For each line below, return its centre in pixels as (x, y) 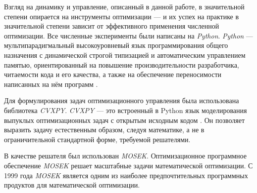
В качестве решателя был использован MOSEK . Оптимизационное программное (126, 156)
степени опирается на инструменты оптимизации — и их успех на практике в (122, 16)
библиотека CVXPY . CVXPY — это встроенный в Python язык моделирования (126, 110)
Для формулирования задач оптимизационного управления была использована (122, 100)
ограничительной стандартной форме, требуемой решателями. (97, 139)
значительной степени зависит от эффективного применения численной (112, 26)
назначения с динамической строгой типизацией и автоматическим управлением (125, 55)
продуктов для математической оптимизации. (72, 185)
